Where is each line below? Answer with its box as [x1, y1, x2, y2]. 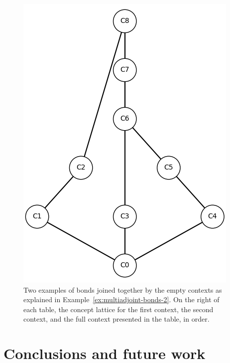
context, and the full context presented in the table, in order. [23, 314, 210, 324]
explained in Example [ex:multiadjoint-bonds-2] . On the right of [23, 294, 220, 305]
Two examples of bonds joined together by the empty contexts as [23, 284, 222, 295]
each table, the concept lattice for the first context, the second [23, 304, 214, 314]
